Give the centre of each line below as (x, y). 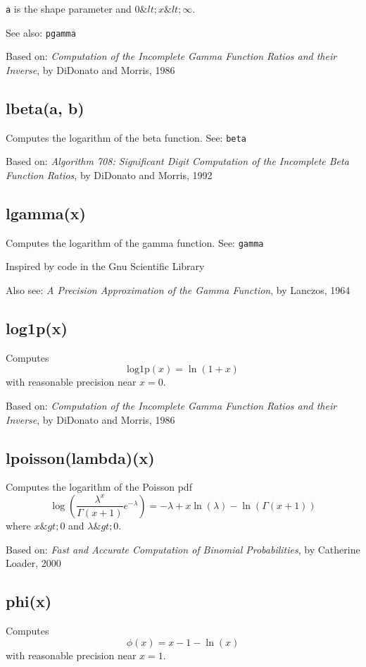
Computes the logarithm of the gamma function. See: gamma (135, 242)
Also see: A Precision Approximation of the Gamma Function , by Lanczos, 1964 (178, 290)
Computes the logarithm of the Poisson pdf (99, 487)
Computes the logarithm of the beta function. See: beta (126, 137)
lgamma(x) (46, 213)
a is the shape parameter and (69, 8)
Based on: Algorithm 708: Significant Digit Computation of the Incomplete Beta (177, 161)
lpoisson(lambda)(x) (80, 457)
